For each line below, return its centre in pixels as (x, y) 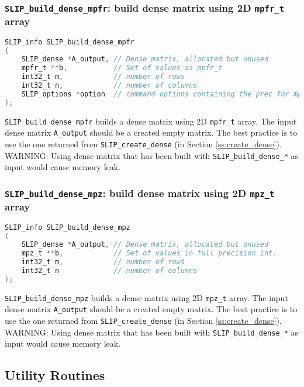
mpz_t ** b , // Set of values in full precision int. (149, 253)
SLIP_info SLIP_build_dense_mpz (68, 227)
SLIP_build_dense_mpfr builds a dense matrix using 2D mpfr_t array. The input (151, 121)
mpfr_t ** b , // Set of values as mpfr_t (122, 68)
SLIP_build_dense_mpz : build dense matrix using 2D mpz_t (140, 193)
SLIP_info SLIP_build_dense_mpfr (70, 42)
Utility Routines (55, 375)
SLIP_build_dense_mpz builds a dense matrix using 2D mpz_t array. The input (146, 297)
